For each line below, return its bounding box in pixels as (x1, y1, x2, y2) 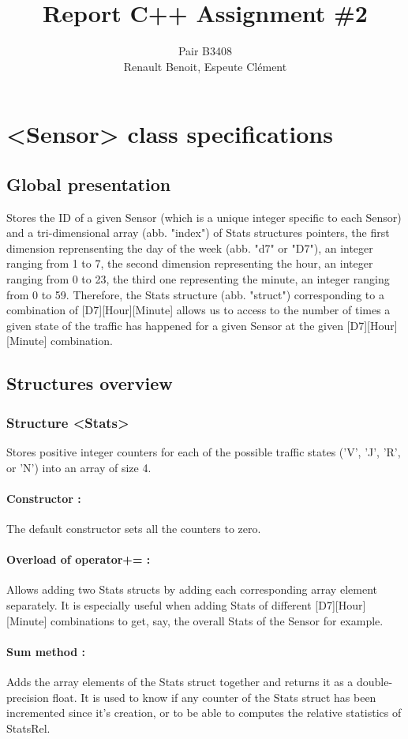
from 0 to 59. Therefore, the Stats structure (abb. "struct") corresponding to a (6, 286, 384, 302)
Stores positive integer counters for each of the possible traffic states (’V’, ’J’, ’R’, (6, 444, 401, 460)
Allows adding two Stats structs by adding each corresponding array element (6, 581, 377, 598)
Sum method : (6, 643, 85, 659)
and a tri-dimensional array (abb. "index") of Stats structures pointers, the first (6, 224, 390, 241)
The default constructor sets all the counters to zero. (6, 520, 261, 537)
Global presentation (6, 171, 171, 196)
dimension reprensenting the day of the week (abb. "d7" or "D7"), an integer (6, 239, 373, 256)
